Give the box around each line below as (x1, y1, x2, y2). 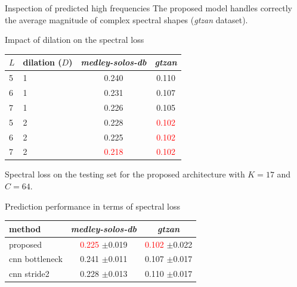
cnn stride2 (9, 267, 49, 280)
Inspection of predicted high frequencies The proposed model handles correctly (5, 2, 292, 14)
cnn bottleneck (9, 252, 63, 265)
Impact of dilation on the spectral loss (5, 33, 144, 46)
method (9, 222, 41, 235)
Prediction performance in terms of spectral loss (5, 199, 180, 212)
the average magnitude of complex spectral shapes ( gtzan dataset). (5, 13, 248, 26)
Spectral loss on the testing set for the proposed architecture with (5, 168, 245, 180)
